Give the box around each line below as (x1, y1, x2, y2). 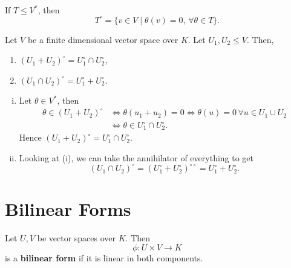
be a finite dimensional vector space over (27, 33, 178, 45)
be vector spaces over (37, 232, 116, 244)
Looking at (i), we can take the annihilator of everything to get (19, 152, 254, 164)
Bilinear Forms (5, 196, 131, 221)
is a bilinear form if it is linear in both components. (5, 251, 203, 264)
